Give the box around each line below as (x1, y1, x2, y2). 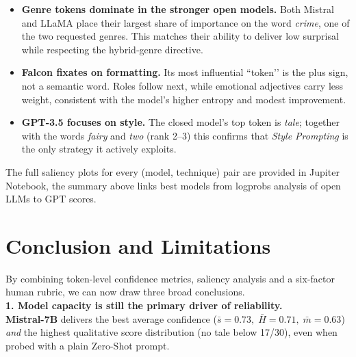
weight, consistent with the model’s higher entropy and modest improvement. (21, 92, 346, 106)
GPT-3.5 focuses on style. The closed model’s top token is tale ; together (21, 115, 340, 129)
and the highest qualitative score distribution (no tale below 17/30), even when (5, 325, 338, 339)
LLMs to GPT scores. (5, 191, 97, 206)
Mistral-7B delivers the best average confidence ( (5, 311, 217, 326)
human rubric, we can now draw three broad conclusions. (5, 285, 245, 299)
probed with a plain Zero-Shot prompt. (5, 338, 170, 352)
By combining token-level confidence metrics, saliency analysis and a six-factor (5, 271, 335, 285)
